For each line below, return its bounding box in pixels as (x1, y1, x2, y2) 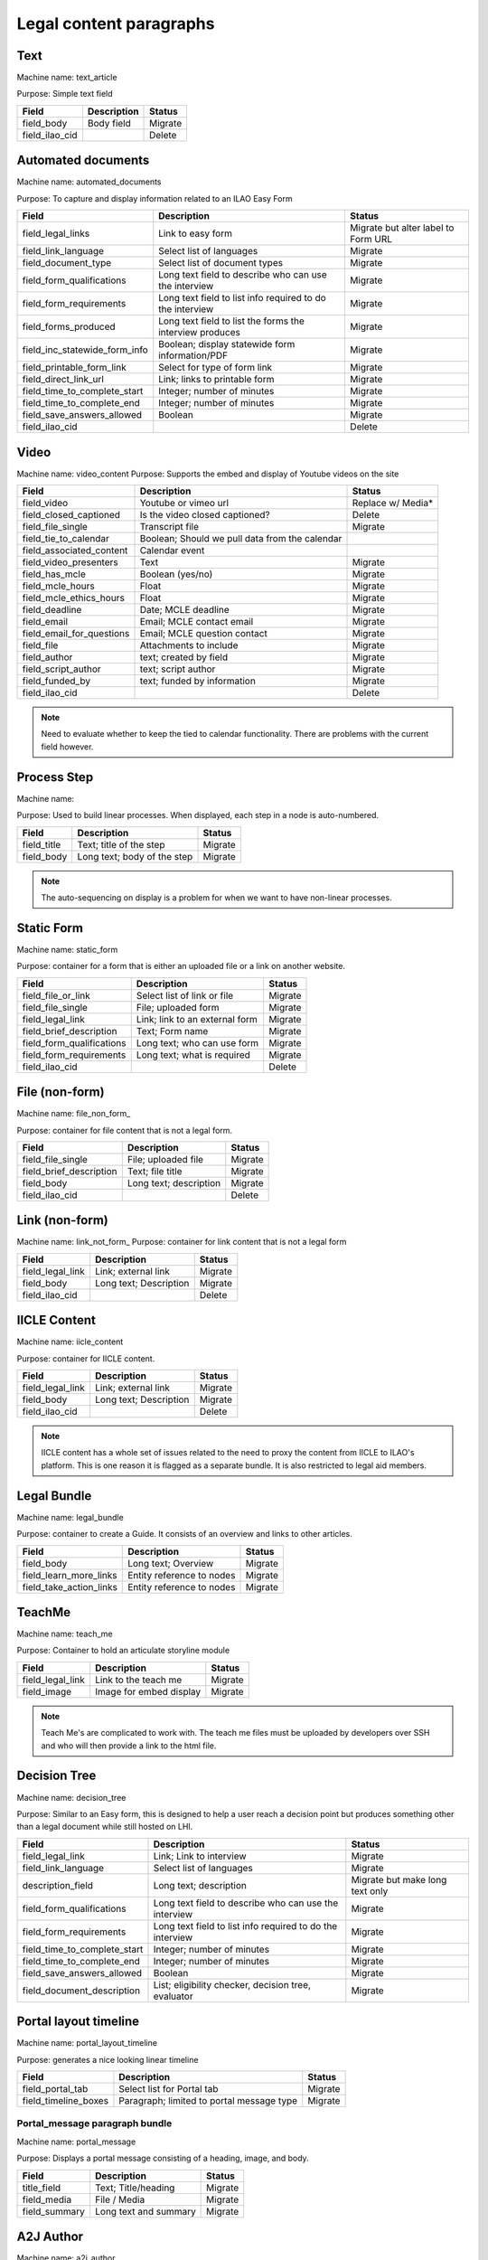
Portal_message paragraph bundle (16, 2117, 173, 2130)
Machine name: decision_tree (16, 1792, 127, 1803)
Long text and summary (95, 2205, 196, 2218)
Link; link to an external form (136, 1012, 258, 1025)
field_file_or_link (22, 989, 90, 1002)
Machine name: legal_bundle (16, 1511, 124, 1522)
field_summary (22, 2205, 86, 2218)
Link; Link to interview (153, 1850, 248, 1862)
